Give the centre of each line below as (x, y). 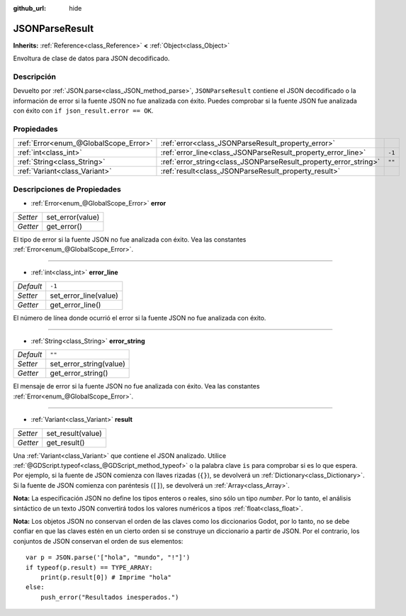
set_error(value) (73, 217)
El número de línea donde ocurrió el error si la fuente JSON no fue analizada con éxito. (140, 318)
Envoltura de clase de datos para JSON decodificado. (91, 58)
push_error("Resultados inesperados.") (109, 597)
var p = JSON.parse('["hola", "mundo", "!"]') (108, 558)
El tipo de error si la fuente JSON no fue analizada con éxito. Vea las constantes (130, 239)
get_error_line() (75, 305)
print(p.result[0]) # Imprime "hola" (106, 577)
